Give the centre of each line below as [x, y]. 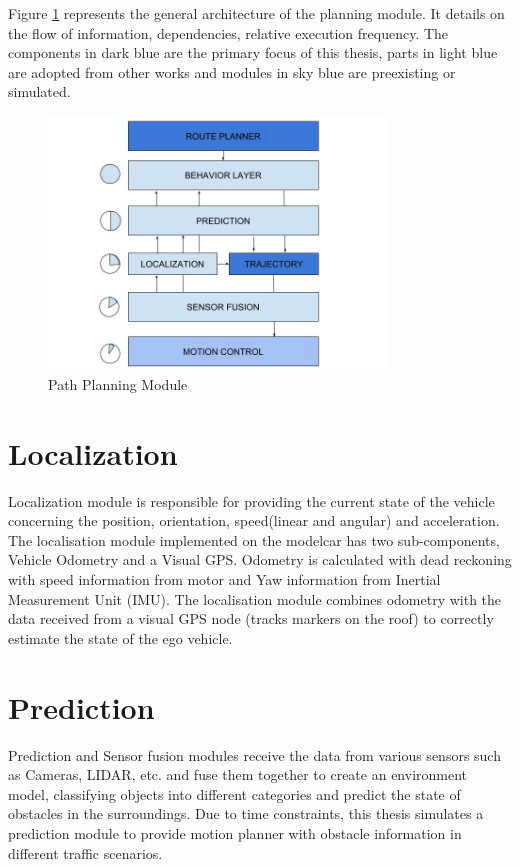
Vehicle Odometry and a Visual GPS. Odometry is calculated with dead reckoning [260, 559]
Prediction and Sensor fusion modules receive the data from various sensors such [254, 754]
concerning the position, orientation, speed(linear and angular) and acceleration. [254, 520]
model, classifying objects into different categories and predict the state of [234, 793]
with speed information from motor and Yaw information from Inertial [224, 579]
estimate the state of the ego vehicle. [120, 637]
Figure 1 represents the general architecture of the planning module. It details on [256, 13]
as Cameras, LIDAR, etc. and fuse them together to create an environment [238, 774]
